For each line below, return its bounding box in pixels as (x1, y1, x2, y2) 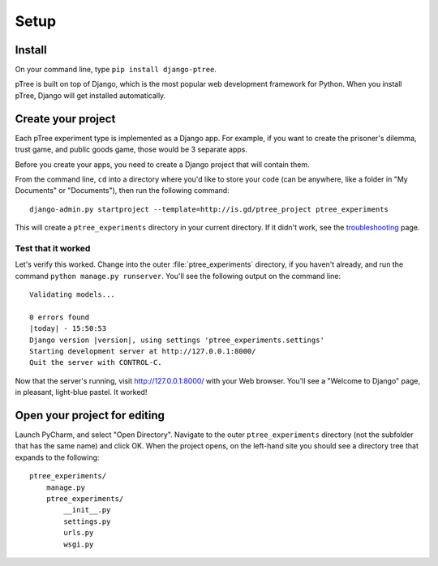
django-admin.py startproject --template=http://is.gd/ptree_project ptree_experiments (29, 204, 389, 214)
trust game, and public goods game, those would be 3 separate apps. (15, 144, 247, 154)
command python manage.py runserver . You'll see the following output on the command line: (15, 271, 341, 281)
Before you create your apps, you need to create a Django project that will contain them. (15, 159, 310, 169)
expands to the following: (15, 452, 100, 462)
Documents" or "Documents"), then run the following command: (15, 186, 230, 195)
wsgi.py (63, 539, 94, 549)
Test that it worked (15, 242, 91, 254)
